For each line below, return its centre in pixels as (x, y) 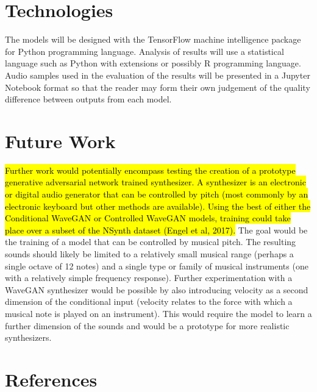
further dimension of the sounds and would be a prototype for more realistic (147, 325)
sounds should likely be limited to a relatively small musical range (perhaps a (149, 253)
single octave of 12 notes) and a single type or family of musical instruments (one (157, 265)
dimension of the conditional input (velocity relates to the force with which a (149, 301)
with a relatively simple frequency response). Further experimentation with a (149, 278)
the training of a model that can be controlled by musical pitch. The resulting (151, 242)
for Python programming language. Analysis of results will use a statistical (144, 51)
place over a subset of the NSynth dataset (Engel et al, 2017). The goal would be (156, 230)
